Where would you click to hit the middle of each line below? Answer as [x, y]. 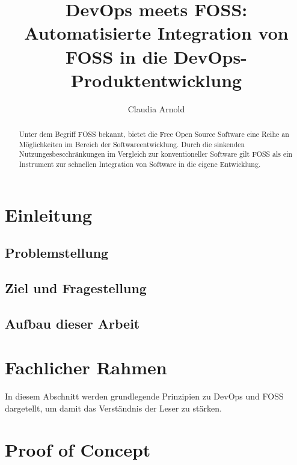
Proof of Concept [78, 449]
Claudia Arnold [156, 108]
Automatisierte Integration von [156, 33]
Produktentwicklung [156, 80]
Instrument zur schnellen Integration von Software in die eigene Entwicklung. [140, 164]
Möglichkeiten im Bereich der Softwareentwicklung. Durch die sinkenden [132, 144]
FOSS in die [117, 56]
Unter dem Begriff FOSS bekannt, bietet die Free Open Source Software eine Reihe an [154, 134]
